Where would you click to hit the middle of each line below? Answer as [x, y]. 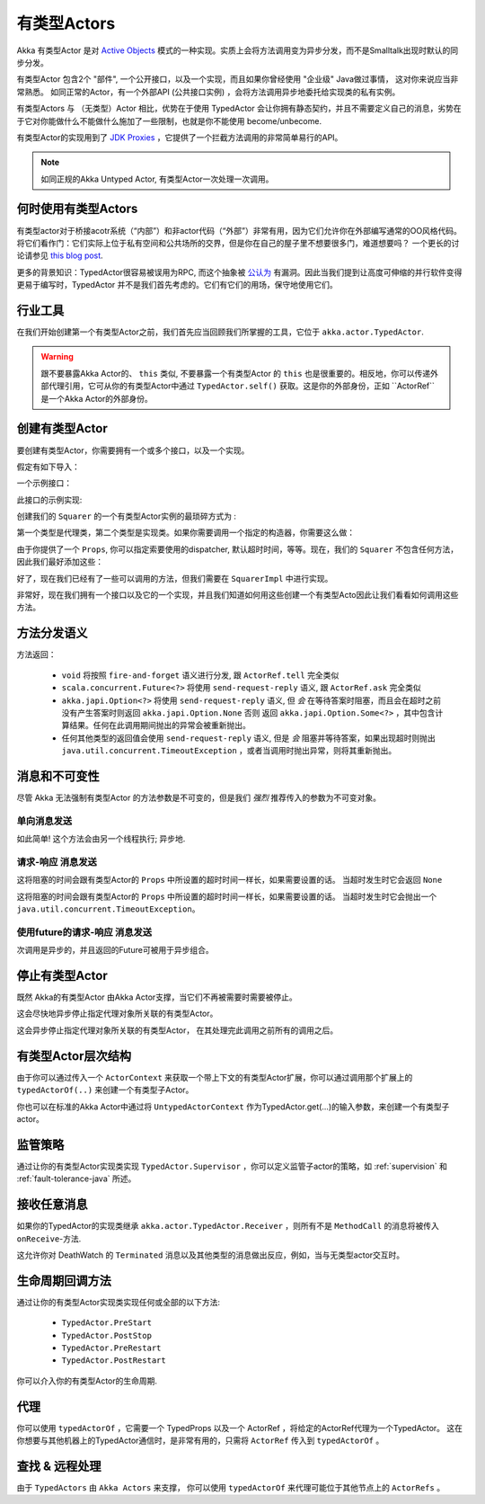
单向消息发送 [44, 821]
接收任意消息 [52, 1205]
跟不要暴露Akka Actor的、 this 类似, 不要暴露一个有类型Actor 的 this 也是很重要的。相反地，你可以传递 [236, 373]
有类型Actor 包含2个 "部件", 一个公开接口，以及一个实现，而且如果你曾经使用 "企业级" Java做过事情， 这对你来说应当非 [238, 79]
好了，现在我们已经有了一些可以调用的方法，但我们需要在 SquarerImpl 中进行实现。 [175, 578]
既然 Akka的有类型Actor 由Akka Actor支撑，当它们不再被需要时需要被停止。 [157, 997]
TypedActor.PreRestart [111, 1348]
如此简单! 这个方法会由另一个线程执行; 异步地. [101, 839]
